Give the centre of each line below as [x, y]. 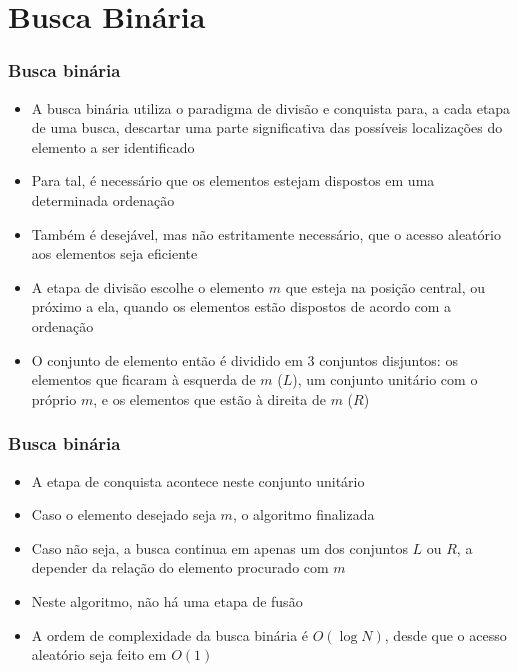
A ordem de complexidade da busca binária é [170, 634]
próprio [54, 398]
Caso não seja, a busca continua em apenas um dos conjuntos [219, 547]
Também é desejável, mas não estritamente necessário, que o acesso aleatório [266, 233]
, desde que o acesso [445, 634]
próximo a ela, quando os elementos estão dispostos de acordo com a [241, 306]
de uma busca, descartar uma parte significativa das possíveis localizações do [267, 127]
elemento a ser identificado [113, 146]
